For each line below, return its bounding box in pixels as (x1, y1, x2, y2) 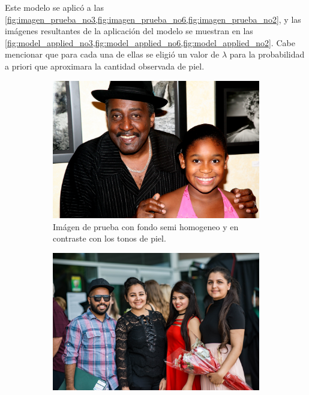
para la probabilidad (229, 48, 305, 61)
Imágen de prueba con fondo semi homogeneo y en (53, 220, 239, 233)
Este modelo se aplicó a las (5, 1, 104, 13)
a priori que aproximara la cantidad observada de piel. (5, 59, 205, 72)
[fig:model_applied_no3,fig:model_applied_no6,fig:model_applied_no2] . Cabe (5, 36, 295, 49)
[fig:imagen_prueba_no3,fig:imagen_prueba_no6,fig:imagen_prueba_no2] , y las (5, 13, 301, 25)
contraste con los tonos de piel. (53, 232, 166, 245)
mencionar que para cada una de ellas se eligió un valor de (5, 48, 220, 61)
